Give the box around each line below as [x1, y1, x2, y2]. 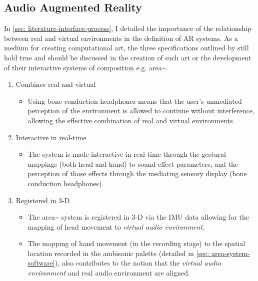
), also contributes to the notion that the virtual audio [54, 258, 221, 268]
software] [27, 258, 55, 268]
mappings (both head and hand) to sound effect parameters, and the [27, 158, 238, 169]
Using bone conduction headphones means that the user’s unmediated [27, 95, 242, 106]
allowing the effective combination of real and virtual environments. [27, 115, 235, 125]
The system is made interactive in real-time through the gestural [27, 149, 226, 159]
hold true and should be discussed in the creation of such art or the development [4, 52, 251, 62]
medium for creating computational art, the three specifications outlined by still [4, 42, 249, 53]
